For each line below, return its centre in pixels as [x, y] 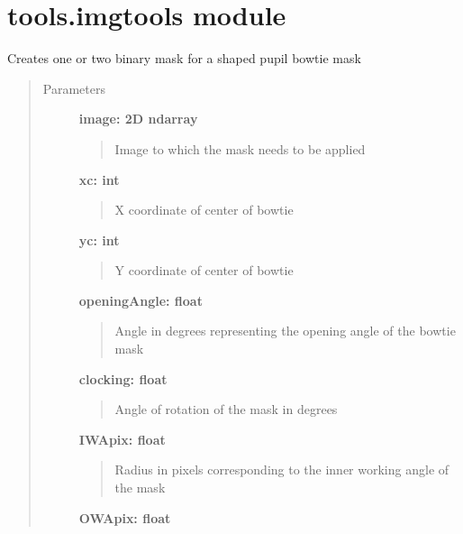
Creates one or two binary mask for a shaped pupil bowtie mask [184, 58]
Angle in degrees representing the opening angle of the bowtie [285, 331]
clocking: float [123, 378]
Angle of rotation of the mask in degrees [226, 409]
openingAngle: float [141, 300]
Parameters [74, 88]
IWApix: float [122, 439]
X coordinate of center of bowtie [204, 210]
